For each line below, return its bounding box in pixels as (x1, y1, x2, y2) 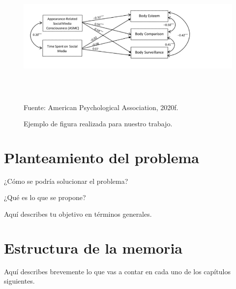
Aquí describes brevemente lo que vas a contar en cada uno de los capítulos (4, 266, 231, 276)
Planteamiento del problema (4, 147, 199, 167)
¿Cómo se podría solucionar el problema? (4, 175, 128, 186)
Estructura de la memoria (4, 237, 182, 258)
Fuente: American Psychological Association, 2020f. (24, 102, 178, 112)
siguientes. (4, 276, 35, 286)
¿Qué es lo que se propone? (4, 192, 86, 202)
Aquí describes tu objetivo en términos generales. (4, 209, 152, 219)
